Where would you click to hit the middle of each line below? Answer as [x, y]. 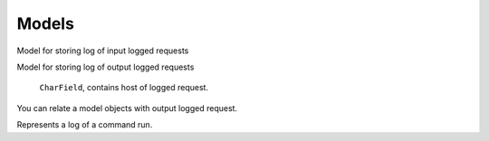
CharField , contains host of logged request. [124, 88]
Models [45, 23]
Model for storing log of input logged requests [103, 51]
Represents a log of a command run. [85, 125]
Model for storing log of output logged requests [105, 67]
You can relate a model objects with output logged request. [127, 108]
